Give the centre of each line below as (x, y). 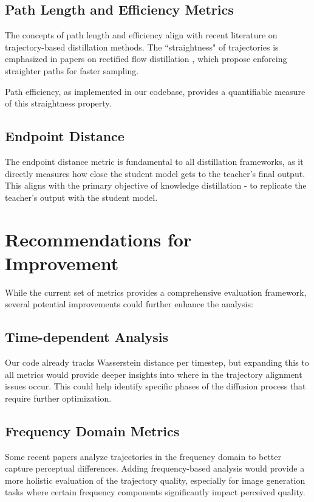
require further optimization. (58, 398)
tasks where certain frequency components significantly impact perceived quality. (155, 492)
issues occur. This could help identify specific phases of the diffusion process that (155, 386)
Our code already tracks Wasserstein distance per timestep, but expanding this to (157, 362)
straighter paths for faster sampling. (72, 70)
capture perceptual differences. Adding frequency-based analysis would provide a (155, 468)
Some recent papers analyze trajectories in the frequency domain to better (143, 456)
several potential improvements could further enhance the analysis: (129, 304)
